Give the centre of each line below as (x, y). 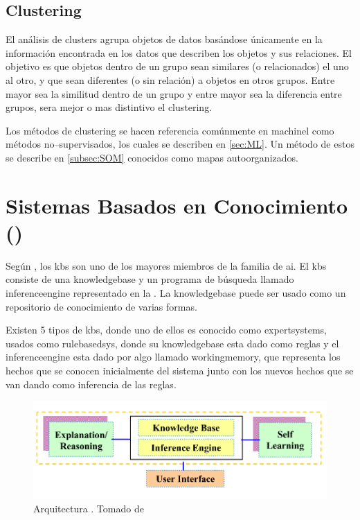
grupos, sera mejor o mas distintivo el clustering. (109, 107)
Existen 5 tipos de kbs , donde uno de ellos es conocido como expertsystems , (166, 330)
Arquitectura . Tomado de (89, 509)
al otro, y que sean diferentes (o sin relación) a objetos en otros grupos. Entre (170, 79)
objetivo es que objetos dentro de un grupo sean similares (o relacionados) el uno (177, 66)
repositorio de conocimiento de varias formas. (101, 306)
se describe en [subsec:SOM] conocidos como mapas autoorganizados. (152, 157)
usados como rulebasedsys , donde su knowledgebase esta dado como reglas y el (172, 343)
